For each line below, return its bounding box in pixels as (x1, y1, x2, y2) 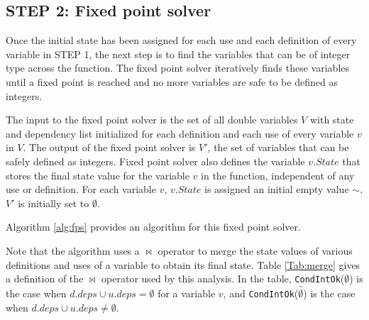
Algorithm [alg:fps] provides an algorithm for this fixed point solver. (6, 219, 301, 234)
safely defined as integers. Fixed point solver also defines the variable (6, 153, 305, 168)
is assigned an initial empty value (204, 182, 349, 197)
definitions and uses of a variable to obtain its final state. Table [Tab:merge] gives (6, 257, 360, 272)
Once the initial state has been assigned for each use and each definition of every (6, 33, 357, 48)
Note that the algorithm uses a (6, 243, 140, 258)
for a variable (158, 285, 216, 300)
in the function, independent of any (201, 167, 355, 182)
